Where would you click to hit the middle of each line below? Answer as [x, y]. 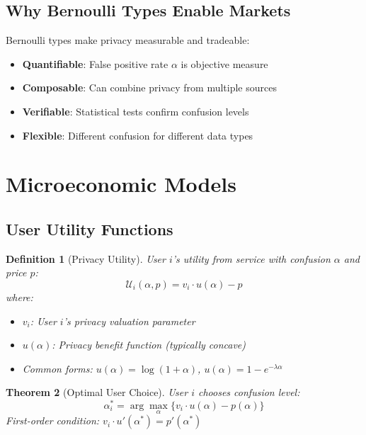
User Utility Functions [90, 228]
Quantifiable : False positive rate [95, 63]
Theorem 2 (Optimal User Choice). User [97, 392]
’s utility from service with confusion [251, 258]
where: [19, 296]
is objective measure [224, 63]
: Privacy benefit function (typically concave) [149, 345]
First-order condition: [53, 420]
